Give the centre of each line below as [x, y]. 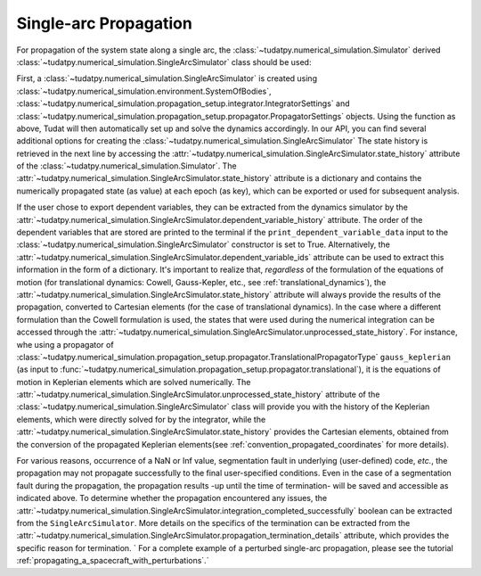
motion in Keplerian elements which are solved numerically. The [134, 382]
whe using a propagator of [65, 344]
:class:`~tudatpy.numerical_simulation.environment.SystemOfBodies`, [144, 91]
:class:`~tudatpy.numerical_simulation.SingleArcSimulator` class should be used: [164, 62]
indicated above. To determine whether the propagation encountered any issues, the [172, 498]
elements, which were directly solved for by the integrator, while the [141, 419]
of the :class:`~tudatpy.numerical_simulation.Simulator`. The [126, 166]
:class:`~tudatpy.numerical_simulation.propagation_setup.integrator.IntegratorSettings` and [183, 103]
